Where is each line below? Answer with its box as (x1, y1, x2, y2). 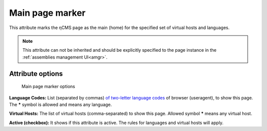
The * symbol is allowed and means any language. (9, 101, 112, 107)
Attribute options (9, 69, 63, 78)
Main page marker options (21, 84, 75, 90)
